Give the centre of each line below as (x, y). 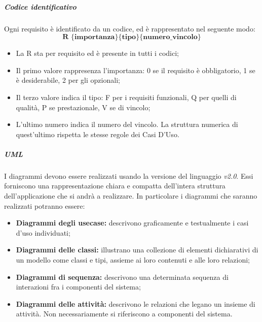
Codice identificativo (40, 6)
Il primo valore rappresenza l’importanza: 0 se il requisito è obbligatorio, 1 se (136, 70)
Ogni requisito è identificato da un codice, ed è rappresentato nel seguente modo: (130, 28)
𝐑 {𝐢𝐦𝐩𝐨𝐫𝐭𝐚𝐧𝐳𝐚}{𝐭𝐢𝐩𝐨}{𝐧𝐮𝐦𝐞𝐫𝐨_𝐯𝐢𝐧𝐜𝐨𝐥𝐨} (132, 37)
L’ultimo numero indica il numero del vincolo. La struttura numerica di (127, 124)
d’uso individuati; (43, 232)
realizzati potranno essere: (45, 205)
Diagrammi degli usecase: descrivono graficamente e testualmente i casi (132, 223)
